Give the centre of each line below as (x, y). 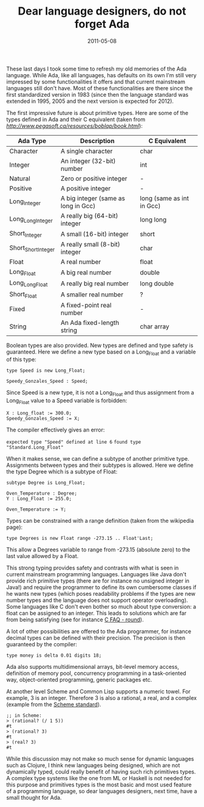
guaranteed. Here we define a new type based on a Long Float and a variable (101, 352)
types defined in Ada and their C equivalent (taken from (76, 119)
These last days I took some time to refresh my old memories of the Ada (97, 69)
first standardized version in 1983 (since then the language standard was (97, 94)
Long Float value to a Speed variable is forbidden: (67, 401)
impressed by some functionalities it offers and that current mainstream (96, 82)
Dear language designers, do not (102, 11)
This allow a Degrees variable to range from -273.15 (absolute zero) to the (98, 550)
